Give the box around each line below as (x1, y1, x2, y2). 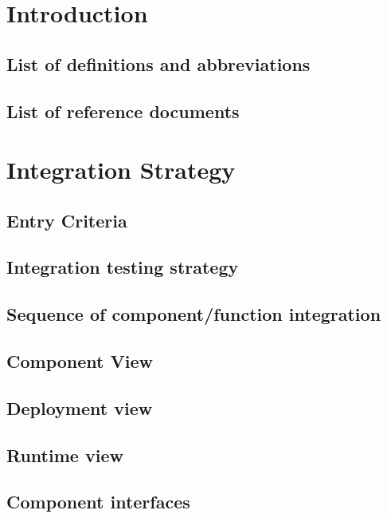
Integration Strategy (6, 153, 236, 186)
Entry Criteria (6, 208, 127, 232)
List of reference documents (6, 98, 240, 123)
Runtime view (6, 442, 123, 467)
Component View (6, 349, 153, 374)
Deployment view (6, 395, 153, 420)
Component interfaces (6, 489, 190, 514)
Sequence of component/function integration (6, 302, 381, 326)
